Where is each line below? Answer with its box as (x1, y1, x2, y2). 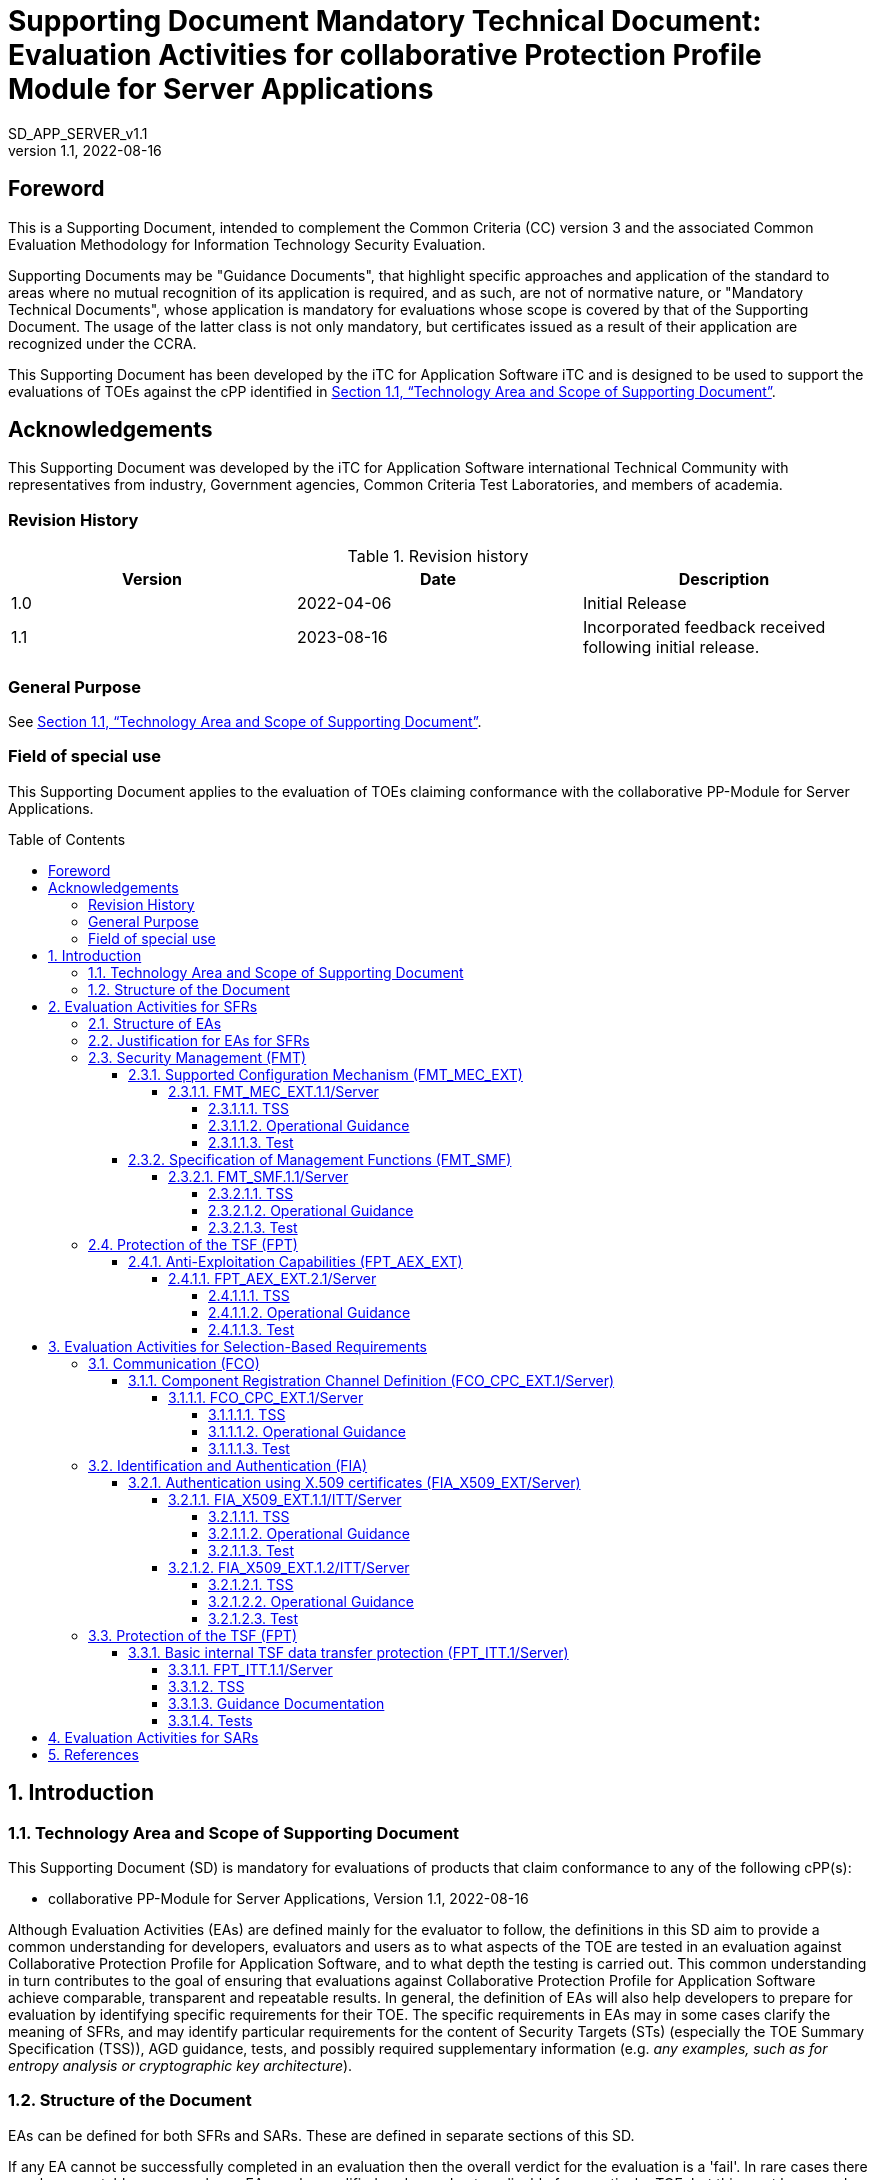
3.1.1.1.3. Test (208, 1439, 290, 1457)
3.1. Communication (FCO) (88, 1354, 260, 1372)
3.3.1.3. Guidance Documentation (168, 1694, 385, 1712)
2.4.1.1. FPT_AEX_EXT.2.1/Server (168, 1269, 377, 1287)
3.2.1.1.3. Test (208, 1541, 294, 1559)
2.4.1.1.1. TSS (208, 1286, 290, 1304)
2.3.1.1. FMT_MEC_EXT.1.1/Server (168, 1082, 379, 1100)
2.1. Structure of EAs (88, 1014, 222, 1032)
